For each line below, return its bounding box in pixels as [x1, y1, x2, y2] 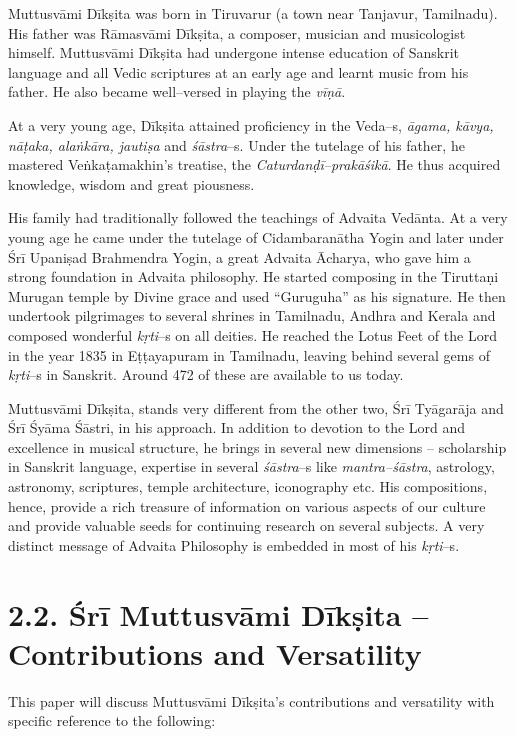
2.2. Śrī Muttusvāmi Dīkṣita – [8, 593, 429, 634]
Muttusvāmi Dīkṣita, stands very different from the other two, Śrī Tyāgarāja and [8, 397, 504, 418]
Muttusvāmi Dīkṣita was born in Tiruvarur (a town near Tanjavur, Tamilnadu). [8, 3, 498, 23]
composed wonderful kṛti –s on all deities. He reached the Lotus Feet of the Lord [8, 324, 497, 345]
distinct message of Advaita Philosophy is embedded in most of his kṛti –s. [8, 534, 460, 555]
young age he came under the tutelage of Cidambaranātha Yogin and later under [8, 226, 504, 247]
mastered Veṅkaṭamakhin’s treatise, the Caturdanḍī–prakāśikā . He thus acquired [8, 154, 501, 175]
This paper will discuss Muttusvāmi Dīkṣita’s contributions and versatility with [8, 690, 495, 711]
